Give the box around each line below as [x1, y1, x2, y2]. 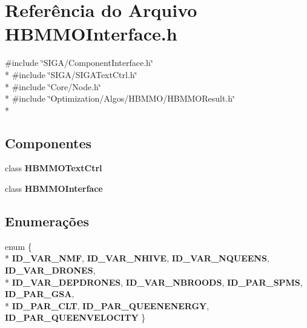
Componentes [5, 133, 92, 152]
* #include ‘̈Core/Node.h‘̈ [5, 80, 101, 93]
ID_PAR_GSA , [5, 287, 74, 300]
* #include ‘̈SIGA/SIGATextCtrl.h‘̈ [5, 68, 137, 80]
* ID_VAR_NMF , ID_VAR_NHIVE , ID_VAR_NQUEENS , [5, 252, 269, 264]
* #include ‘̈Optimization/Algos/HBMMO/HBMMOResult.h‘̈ [5, 92, 235, 105]
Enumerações [5, 212, 89, 231]
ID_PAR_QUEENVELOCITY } [5, 311, 146, 324]
